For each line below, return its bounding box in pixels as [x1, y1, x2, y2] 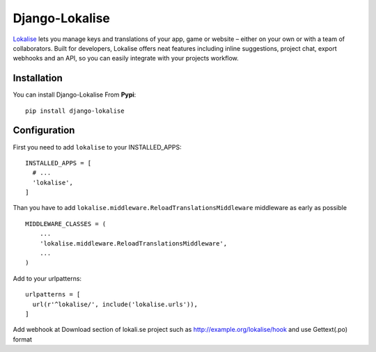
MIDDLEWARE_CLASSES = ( [25, 220, 107, 227]
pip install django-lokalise [25, 106, 125, 115]
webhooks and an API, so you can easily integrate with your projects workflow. [13, 54, 240, 63]
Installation [13, 72, 63, 84]
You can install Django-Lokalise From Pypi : [13, 90, 136, 99]
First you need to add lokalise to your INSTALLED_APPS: [13, 143, 182, 151]
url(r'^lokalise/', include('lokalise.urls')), [32, 300, 198, 308]
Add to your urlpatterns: [13, 274, 82, 282]
